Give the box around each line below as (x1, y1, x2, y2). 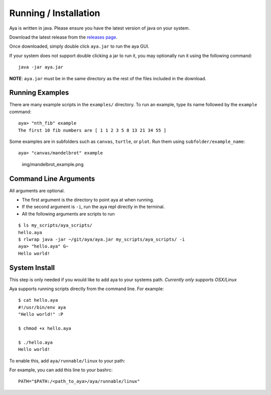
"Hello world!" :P (18, 311, 64, 317)
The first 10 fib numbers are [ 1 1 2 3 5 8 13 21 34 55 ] (18, 127, 167, 133)
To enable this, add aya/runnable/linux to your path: (9, 357, 125, 363)
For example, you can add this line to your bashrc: (9, 366, 113, 373)
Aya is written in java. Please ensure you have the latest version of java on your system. (9, 25, 190, 31)
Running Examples (9, 88, 69, 97)
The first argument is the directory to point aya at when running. (22, 197, 155, 203)
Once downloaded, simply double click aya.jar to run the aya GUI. (9, 43, 150, 50)
